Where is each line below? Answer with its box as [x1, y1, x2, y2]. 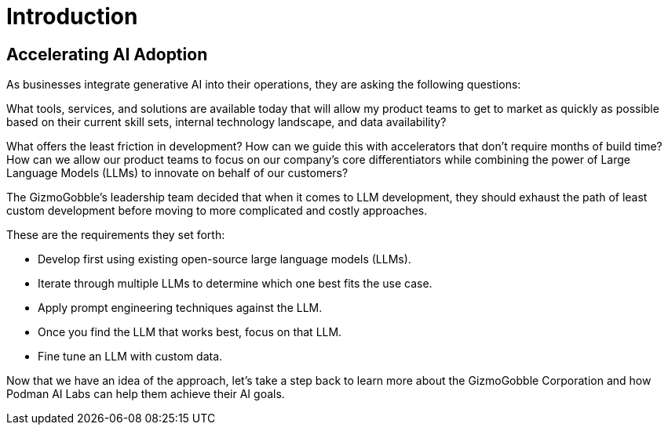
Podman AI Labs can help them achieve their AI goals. [6, 387, 285, 401]
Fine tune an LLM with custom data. [38, 350, 223, 364]
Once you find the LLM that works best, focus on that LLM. [38, 325, 342, 339]
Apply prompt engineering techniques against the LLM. [38, 301, 323, 315]
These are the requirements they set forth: [6, 228, 225, 242]
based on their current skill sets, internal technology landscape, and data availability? [6, 115, 447, 129]
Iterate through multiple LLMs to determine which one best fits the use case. [38, 277, 433, 291]
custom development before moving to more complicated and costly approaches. [6, 204, 428, 218]
